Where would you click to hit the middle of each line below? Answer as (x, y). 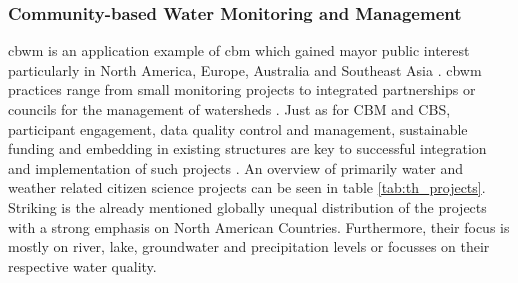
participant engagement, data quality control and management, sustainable (238, 128)
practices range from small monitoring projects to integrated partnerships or (242, 89)
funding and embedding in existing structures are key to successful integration (247, 148)
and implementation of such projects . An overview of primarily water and (235, 167)
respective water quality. (82, 265)
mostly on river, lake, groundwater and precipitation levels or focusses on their (249, 246)
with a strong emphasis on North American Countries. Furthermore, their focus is (259, 226)
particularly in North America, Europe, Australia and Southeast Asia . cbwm (245, 69)
